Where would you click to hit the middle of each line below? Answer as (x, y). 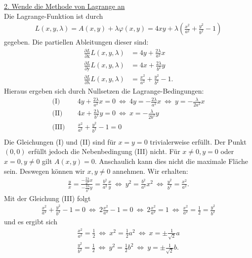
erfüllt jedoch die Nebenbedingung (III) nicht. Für (104, 151)
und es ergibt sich (31, 221)
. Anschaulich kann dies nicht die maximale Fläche (171, 161)
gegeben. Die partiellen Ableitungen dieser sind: (76, 42)
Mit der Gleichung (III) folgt (47, 198)
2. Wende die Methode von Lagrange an (64, 6)
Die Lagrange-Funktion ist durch (54, 16)
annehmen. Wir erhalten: (150, 171)
